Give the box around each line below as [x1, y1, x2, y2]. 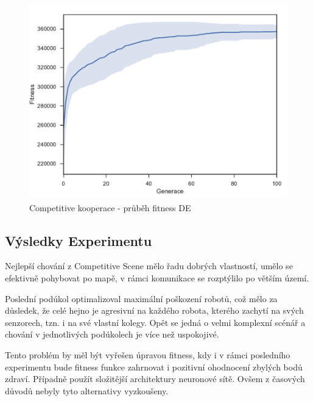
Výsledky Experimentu [5, 231, 152, 250]
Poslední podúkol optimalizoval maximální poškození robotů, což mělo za [5, 292, 278, 305]
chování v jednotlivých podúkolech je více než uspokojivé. [5, 328, 219, 341]
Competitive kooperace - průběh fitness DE [29, 201, 191, 214]
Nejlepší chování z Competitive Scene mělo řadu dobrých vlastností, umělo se [5, 259, 293, 272]
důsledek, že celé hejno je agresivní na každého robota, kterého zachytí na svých [5, 304, 304, 317]
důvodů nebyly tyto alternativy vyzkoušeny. [5, 384, 169, 397]
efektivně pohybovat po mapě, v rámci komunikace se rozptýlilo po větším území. [5, 271, 309, 284]
